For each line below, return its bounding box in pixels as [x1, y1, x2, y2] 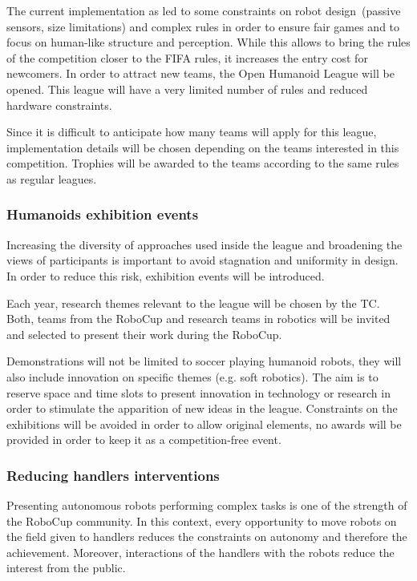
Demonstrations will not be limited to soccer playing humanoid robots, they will [6, 353, 402, 369]
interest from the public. [6, 559, 126, 576]
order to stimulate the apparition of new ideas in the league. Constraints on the [6, 400, 398, 417]
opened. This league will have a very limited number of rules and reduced [6, 80, 368, 97]
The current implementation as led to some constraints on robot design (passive [6, 2, 401, 18]
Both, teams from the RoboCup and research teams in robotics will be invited [6, 310, 391, 327]
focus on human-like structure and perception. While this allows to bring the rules [6, 34, 411, 50]
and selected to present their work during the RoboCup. [6, 325, 282, 342]
